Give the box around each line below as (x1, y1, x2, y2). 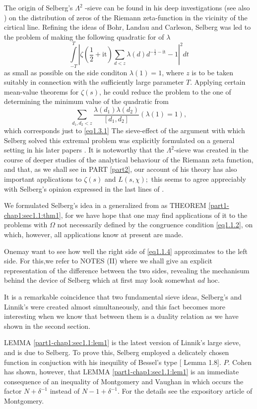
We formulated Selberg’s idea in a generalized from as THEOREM (4, 200, 206, 210)
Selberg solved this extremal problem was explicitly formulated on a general (4, 135, 235, 145)
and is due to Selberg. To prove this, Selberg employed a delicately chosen (4, 347, 229, 357)
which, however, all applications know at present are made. (4, 229, 184, 240)
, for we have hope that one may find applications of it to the (61, 209, 248, 220)
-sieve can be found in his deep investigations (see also (85, 2, 250, 12)
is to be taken (192, 67, 234, 77)
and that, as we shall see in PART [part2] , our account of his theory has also (4, 164, 237, 174)
